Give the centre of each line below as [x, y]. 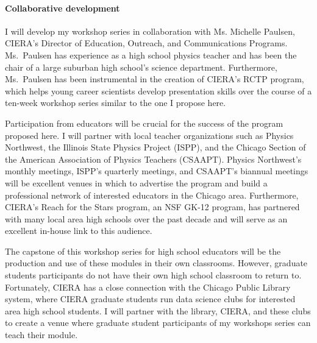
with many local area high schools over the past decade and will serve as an [146, 218]
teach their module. [41, 335]
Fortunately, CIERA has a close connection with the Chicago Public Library [148, 287]
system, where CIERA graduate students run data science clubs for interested [150, 299]
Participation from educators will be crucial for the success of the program [144, 123]
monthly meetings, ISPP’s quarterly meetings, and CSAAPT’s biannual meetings [157, 171]
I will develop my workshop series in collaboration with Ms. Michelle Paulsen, [150, 31]
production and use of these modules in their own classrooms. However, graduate [156, 263]
